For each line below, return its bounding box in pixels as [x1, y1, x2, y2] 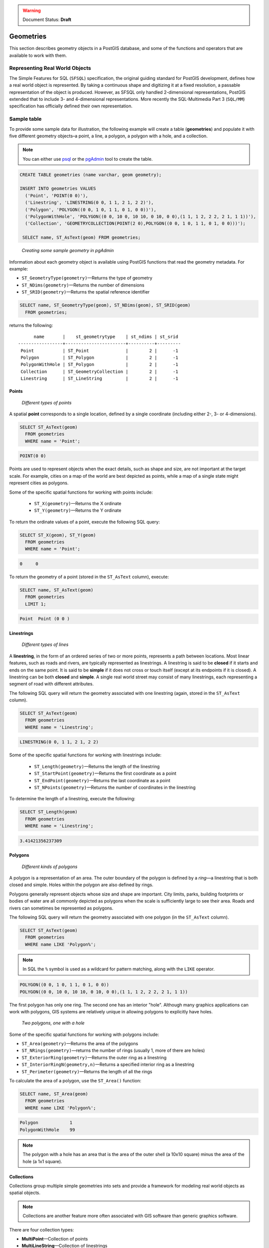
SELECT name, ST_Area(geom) [19, 1091, 88, 1097]
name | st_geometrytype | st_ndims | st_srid [33, 333, 179, 339]
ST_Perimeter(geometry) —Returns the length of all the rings [21, 1068, 152, 1074]
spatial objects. [9, 1190, 41, 1196]
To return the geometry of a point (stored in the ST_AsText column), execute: [9, 574, 169, 580]
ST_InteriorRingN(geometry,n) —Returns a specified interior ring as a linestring [21, 1061, 194, 1068]
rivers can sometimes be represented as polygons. [9, 905, 114, 911]
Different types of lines [21, 641, 69, 647]
